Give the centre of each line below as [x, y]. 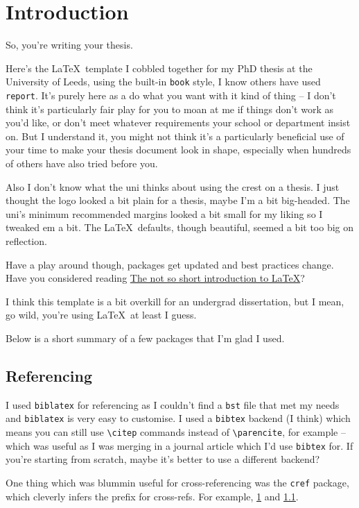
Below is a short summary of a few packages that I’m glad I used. [145, 338]
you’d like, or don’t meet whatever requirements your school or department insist [178, 122]
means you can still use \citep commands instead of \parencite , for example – [176, 432]
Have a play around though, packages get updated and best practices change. [170, 264]
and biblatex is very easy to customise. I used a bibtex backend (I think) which [178, 418]
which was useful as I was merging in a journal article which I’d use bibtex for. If [179, 445]
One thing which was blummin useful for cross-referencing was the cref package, [177, 482]
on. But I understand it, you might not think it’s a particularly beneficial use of [175, 136]
